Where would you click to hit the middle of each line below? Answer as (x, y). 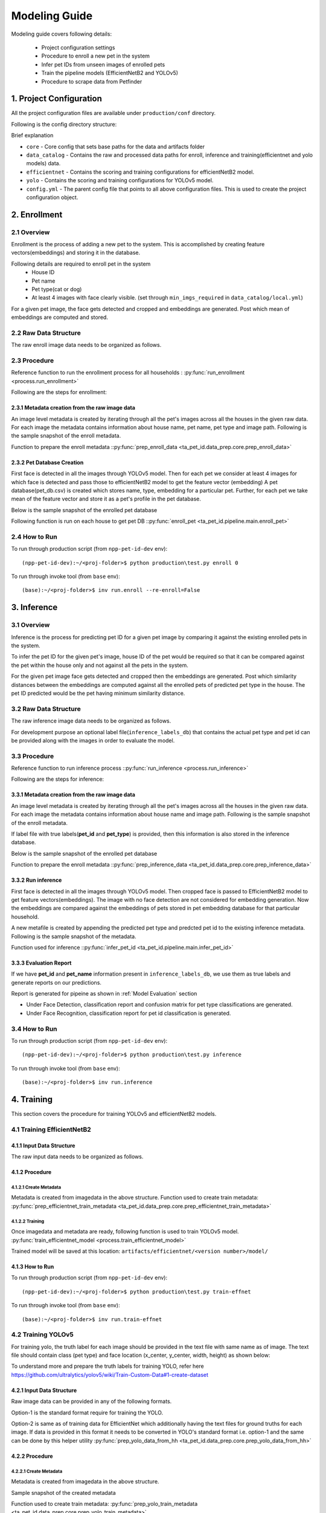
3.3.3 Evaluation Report (41, 963)
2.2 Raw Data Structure (46, 333)
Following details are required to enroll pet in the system (81, 264)
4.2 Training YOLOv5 (42, 1334)
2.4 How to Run (34, 537)
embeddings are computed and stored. (60, 317)
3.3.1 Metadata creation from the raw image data (73, 795)
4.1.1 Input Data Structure (43, 1145)
